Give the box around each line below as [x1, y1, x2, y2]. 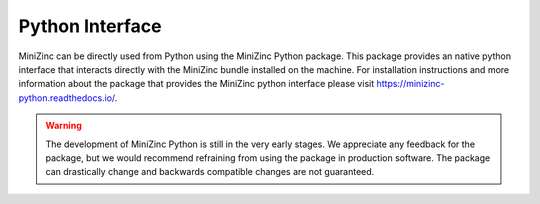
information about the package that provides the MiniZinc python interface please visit [18, 78, 375, 90]
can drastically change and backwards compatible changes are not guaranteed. [45, 166, 375, 178]
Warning [45, 120, 82, 132]
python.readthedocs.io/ [18, 91, 115, 104]
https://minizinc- [376, 78, 445, 90]
